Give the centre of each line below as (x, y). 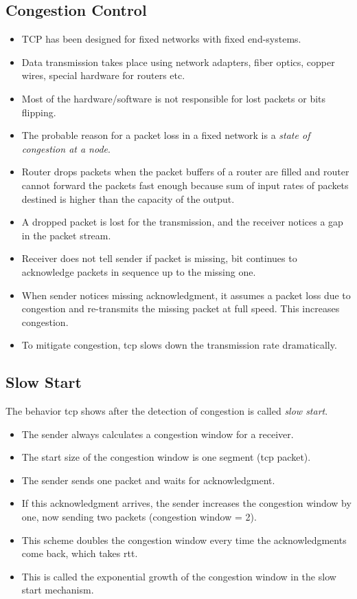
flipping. (39, 112)
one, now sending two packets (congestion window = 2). (139, 517)
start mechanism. (58, 590)
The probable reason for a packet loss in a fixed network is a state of (166, 135)
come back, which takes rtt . (80, 553)
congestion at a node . (66, 148)
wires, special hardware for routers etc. (103, 75)
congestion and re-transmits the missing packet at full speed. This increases (181, 308)
